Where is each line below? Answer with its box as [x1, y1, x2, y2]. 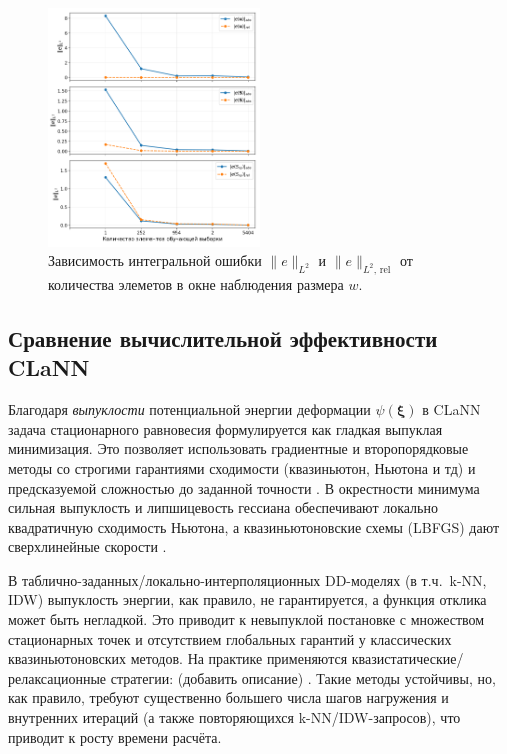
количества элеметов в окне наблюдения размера [48, 273, 344, 294]
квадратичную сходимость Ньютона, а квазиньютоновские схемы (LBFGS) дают [8, 516, 500, 537]
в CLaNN [422, 399, 481, 420]
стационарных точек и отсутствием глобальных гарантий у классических [8, 628, 452, 649]
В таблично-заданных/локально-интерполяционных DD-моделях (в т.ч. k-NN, [8, 569, 487, 590]
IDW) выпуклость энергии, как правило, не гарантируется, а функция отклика [8, 589, 487, 610]
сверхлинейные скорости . [8, 536, 167, 557]
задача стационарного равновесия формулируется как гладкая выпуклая [8, 418, 443, 439]
